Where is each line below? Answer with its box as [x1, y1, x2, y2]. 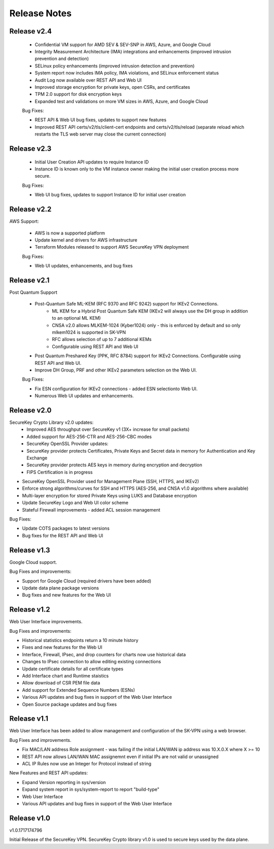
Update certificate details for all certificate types [22, 665, 124, 672]
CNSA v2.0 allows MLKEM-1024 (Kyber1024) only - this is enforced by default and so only [52, 322, 241, 328]
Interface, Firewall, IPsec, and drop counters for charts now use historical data [22, 651, 186, 657]
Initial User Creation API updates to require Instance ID [35, 159, 149, 165]
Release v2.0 [9, 406, 52, 415]
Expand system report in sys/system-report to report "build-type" [22, 787, 160, 793]
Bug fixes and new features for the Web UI [22, 592, 111, 598]
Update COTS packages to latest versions [22, 525, 110, 531]
